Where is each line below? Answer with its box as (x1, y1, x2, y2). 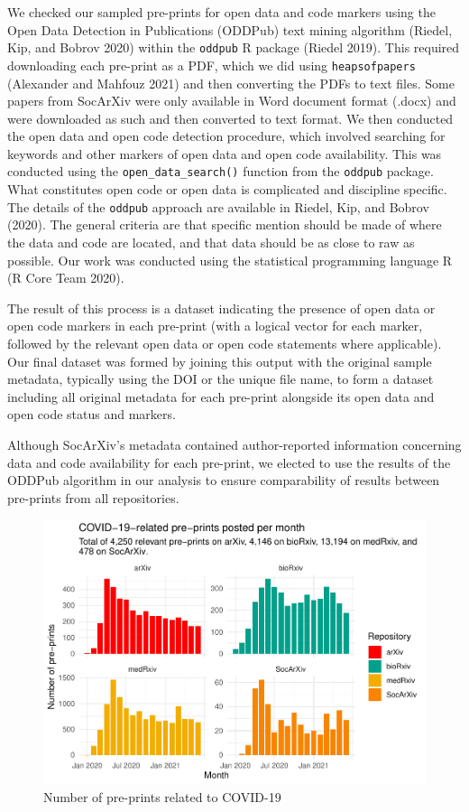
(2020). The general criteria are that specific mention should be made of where (7, 215, 442, 234)
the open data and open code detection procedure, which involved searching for (7, 126, 446, 145)
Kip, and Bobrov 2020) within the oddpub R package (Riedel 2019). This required (7, 38, 460, 57)
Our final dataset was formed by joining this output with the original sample (7, 351, 432, 370)
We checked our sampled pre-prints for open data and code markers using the (7, 3, 436, 21)
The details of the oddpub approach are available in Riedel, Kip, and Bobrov (7, 197, 429, 216)
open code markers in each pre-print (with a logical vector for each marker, (7, 316, 423, 335)
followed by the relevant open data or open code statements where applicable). (7, 333, 442, 352)
